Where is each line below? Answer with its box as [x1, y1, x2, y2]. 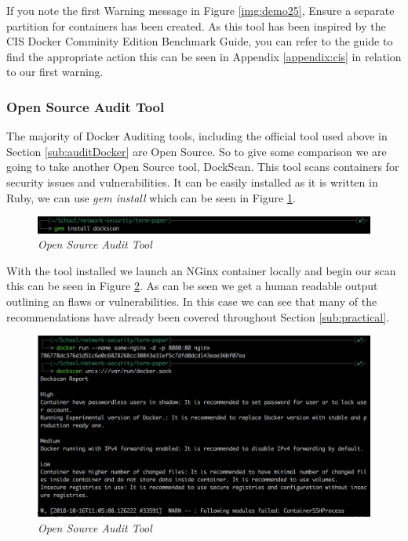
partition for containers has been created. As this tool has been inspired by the [6, 17, 386, 34]
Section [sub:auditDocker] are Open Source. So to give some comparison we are [6, 143, 387, 159]
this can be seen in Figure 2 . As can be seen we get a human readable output [6, 278, 378, 294]
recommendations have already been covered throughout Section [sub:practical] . [6, 308, 390, 325]
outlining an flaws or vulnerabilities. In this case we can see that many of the [6, 293, 377, 310]
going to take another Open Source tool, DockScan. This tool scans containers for [6, 158, 399, 175]
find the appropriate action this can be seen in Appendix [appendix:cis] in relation [6, 48, 402, 64]
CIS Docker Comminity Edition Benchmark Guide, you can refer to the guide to [6, 33, 393, 49]
